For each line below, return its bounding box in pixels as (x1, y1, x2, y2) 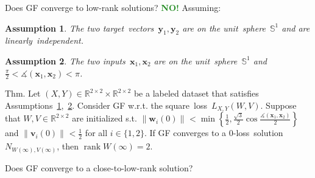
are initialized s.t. (72, 112, 137, 125)
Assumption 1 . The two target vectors (5, 21, 154, 34)
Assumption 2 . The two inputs (5, 54, 126, 67)
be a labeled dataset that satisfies (133, 87, 259, 100)
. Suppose (260, 99, 297, 111)
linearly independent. (5, 34, 83, 47)
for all (85, 126, 108, 139)
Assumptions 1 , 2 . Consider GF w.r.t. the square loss (5, 99, 207, 111)
